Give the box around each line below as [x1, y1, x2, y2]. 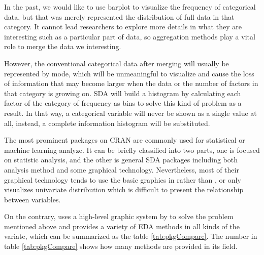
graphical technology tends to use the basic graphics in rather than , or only [4, 174, 241, 185]
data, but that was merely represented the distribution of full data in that [4, 11, 235, 22]
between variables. [4, 194, 61, 204]
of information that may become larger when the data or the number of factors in [4, 78, 258, 89]
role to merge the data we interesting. [4, 41, 121, 52]
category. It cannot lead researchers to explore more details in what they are [4, 21, 242, 32]
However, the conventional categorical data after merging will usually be [4, 58, 229, 68]
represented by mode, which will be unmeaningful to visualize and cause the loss [4, 68, 254, 78]
